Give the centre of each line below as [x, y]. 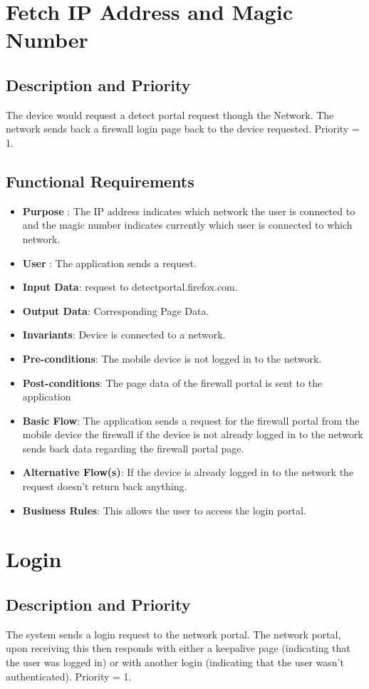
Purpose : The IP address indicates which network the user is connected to [189, 211]
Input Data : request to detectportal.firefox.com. [130, 287]
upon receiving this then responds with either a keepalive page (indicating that [178, 648]
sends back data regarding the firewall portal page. [133, 448]
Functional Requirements [100, 181]
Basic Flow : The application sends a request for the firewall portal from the [191, 420]
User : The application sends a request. [109, 263]
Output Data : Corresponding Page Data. [116, 310]
